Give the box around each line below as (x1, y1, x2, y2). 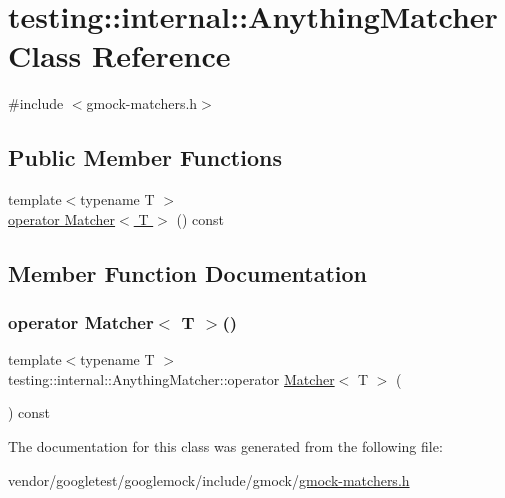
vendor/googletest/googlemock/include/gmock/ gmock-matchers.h (8, 469, 410, 490)
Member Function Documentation (8, 257, 368, 288)
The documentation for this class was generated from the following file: (8, 436, 443, 457)
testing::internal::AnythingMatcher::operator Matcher (8, 368, 335, 389)
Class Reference (8, 35, 231, 76)
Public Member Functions (8, 142, 282, 173)
